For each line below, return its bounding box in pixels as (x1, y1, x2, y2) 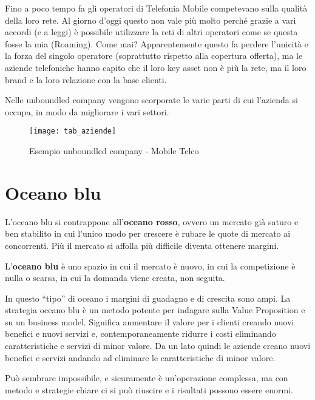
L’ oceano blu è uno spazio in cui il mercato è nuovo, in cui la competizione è (5, 259, 296, 272)
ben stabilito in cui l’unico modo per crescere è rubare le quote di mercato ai (5, 227, 291, 240)
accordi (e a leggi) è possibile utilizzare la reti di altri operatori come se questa (5, 25, 298, 38)
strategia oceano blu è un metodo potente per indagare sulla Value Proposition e (5, 303, 305, 316)
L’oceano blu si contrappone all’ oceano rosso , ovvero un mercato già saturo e (5, 215, 299, 228)
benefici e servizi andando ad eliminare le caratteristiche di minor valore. (5, 351, 276, 364)
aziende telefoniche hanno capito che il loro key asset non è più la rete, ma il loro (5, 61, 307, 73)
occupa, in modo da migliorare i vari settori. (5, 105, 169, 118)
